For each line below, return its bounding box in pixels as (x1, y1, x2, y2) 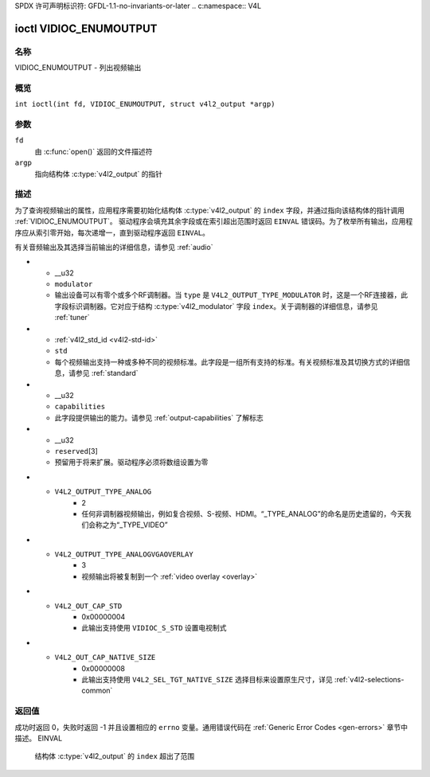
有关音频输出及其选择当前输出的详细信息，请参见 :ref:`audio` (14, 242, 213, 252)
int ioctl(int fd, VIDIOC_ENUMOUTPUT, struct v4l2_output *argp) (14, 100, 276, 109)
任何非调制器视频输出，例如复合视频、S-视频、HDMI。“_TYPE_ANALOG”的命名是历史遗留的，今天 (81, 509, 405, 518)
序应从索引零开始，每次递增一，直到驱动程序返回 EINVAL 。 (14, 228, 210, 237)
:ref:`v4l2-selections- (334, 674, 405, 684)
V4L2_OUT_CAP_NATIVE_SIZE (54, 653, 156, 662)
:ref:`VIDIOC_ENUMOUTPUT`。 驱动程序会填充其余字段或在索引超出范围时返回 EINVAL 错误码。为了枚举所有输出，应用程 (14, 217, 413, 226)
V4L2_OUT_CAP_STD (54, 601, 123, 611)
